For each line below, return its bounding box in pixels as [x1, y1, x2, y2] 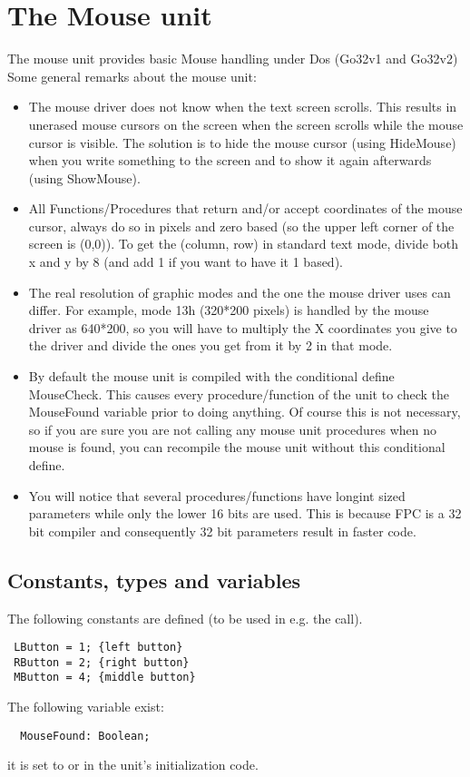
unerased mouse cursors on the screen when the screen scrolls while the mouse [28, 114, 464, 133]
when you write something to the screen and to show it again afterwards [28, 151, 432, 170]
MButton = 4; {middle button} [14, 671, 196, 684]
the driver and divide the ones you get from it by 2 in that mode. [28, 336, 393, 355]
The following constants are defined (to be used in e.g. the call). [7, 608, 363, 627]
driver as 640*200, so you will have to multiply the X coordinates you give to [28, 318, 457, 337]
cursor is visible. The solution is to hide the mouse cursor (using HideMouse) [28, 133, 456, 152]
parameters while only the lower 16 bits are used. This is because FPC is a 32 [28, 504, 462, 523]
